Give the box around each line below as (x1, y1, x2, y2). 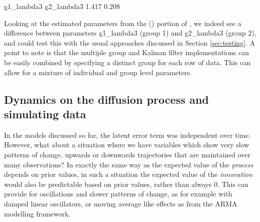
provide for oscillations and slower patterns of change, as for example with (4, 188, 232, 199)
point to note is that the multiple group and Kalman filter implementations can (4, 47, 249, 58)
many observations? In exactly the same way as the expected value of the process (4, 159, 253, 169)
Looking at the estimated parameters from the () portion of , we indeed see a (4, 18, 241, 28)
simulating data (4, 106, 86, 121)
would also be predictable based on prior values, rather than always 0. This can (4, 178, 248, 189)
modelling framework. (4, 208, 71, 218)
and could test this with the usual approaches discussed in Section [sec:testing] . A (4, 37, 255, 48)
